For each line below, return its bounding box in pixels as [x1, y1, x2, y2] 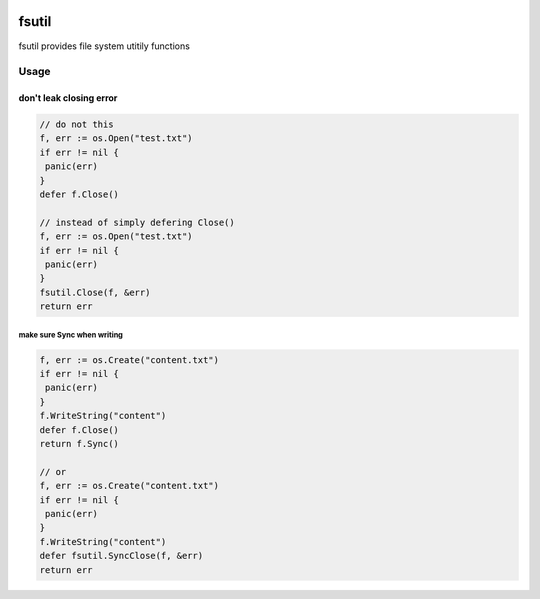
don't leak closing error [18, 92, 118, 104]
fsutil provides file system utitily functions [18, 40, 190, 52]
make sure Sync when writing [18, 330, 124, 340]
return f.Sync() [39, 438, 120, 450]
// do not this [39, 119, 114, 130]
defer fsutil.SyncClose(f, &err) [39, 550, 204, 562]
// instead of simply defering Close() [39, 216, 235, 228]
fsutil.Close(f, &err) [39, 286, 151, 298]
